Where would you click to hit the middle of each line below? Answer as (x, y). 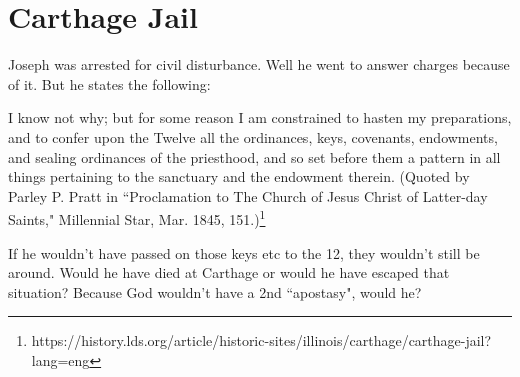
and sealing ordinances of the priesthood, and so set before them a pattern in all (254, 156)
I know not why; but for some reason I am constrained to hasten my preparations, (260, 117)
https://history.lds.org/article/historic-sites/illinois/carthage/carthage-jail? (261, 340)
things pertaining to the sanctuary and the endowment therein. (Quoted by (239, 176)
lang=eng (60, 359)
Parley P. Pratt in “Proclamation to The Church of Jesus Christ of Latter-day (248, 195)
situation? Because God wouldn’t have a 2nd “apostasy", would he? (215, 291)
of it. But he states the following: (109, 83)
